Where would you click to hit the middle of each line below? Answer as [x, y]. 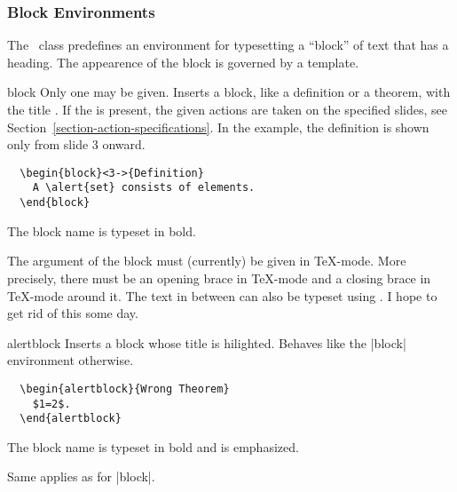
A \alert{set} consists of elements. [144, 188]
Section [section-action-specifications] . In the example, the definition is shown [218, 127]
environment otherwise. [71, 360]
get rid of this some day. [73, 313]
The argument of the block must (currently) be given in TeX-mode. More [207, 261]
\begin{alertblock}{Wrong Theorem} [125, 389]
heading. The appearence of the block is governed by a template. [183, 62]
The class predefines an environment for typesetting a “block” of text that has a [228, 45]
